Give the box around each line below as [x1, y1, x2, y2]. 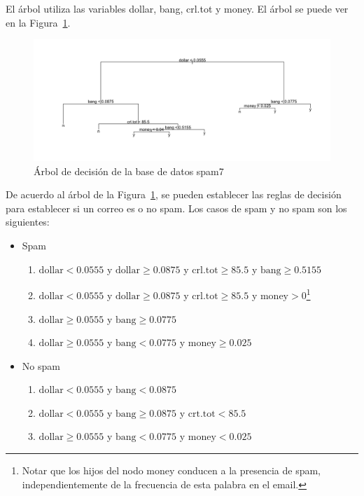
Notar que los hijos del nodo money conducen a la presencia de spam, [22, 463, 321, 478]
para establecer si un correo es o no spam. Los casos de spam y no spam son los [6, 200, 347, 215]
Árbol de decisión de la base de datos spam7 [34, 163, 224, 178]
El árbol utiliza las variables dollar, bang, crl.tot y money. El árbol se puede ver [6, 1, 349, 15]
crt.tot [188, 408, 216, 419]
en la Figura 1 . [6, 15, 71, 29]
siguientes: [6, 214, 50, 229]
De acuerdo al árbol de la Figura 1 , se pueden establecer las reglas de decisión [6, 187, 342, 202]
